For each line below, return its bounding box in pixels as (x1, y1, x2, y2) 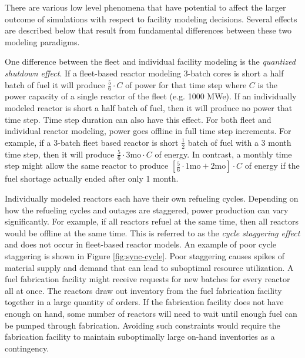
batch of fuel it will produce (5, 78, 105, 91)
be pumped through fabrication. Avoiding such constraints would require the (5, 319, 280, 331)
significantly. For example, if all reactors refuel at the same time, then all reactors (5, 215, 299, 227)
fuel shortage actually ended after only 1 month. (5, 172, 179, 185)
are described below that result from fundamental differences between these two (5, 24, 292, 36)
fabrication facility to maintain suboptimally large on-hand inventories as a (5, 330, 275, 343)
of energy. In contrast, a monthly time (155, 148, 292, 160)
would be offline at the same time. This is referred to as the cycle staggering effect (5, 226, 300, 239)
